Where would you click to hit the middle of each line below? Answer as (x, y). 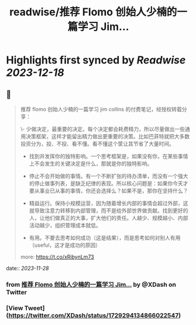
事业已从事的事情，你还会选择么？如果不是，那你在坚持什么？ (114, 191)
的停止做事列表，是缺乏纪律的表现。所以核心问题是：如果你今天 (106, 183)
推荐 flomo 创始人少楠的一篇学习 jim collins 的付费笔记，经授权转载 (101, 109)
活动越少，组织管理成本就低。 (65, 225)
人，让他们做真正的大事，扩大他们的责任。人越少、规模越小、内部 (109, 218)
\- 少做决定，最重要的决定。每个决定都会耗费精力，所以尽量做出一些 (103, 129)
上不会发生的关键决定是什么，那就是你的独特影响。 (91, 163)
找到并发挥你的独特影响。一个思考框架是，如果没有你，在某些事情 (109, 156)
